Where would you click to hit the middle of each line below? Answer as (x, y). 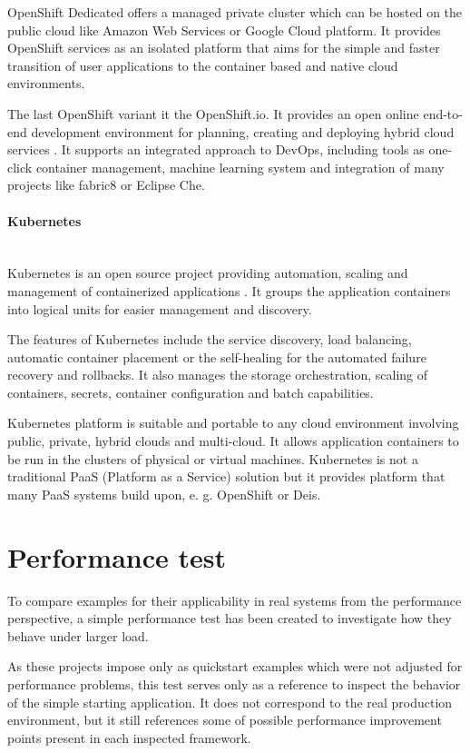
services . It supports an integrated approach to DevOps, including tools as (216, 149)
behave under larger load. (78, 635)
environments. (46, 83)
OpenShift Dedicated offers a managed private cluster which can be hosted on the (235, 12)
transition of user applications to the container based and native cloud (203, 65)
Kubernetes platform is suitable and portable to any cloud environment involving (233, 423)
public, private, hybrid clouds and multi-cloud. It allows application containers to (233, 441)
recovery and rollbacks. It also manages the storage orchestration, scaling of (218, 375)
